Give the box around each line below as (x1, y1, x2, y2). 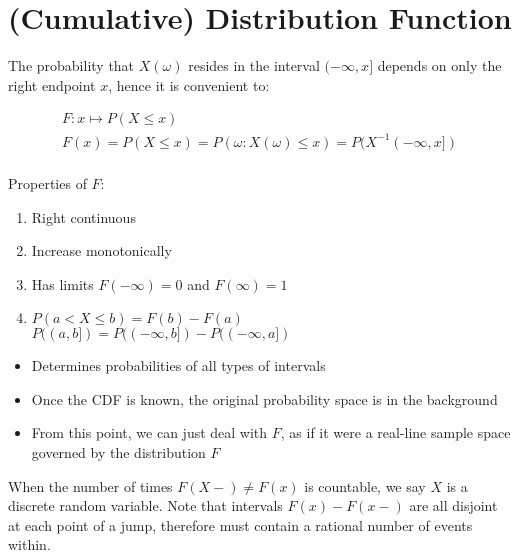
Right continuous (31, 206, 136, 227)
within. (8, 534, 51, 555)
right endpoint (8, 74, 96, 95)
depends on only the (377, 55, 502, 76)
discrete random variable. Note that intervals (8, 495, 283, 516)
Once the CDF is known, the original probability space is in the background (31, 388, 498, 409)
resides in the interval (188, 55, 320, 76)
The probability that (8, 55, 135, 76)
